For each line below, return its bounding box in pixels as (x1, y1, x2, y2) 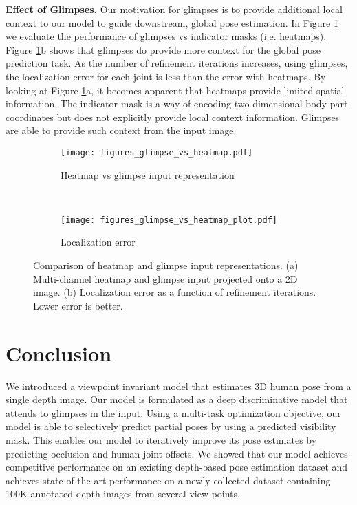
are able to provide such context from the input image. (6, 123, 237, 138)
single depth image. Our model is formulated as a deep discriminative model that (6, 392, 348, 407)
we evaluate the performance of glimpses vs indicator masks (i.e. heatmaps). (6, 29, 327, 43)
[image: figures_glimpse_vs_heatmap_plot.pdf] (61, 215, 277, 225)
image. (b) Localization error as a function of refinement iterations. (33, 285, 316, 299)
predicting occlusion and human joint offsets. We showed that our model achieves (6, 446, 348, 460)
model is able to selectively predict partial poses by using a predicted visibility (6, 419, 336, 433)
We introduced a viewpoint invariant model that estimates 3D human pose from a (6, 378, 351, 393)
